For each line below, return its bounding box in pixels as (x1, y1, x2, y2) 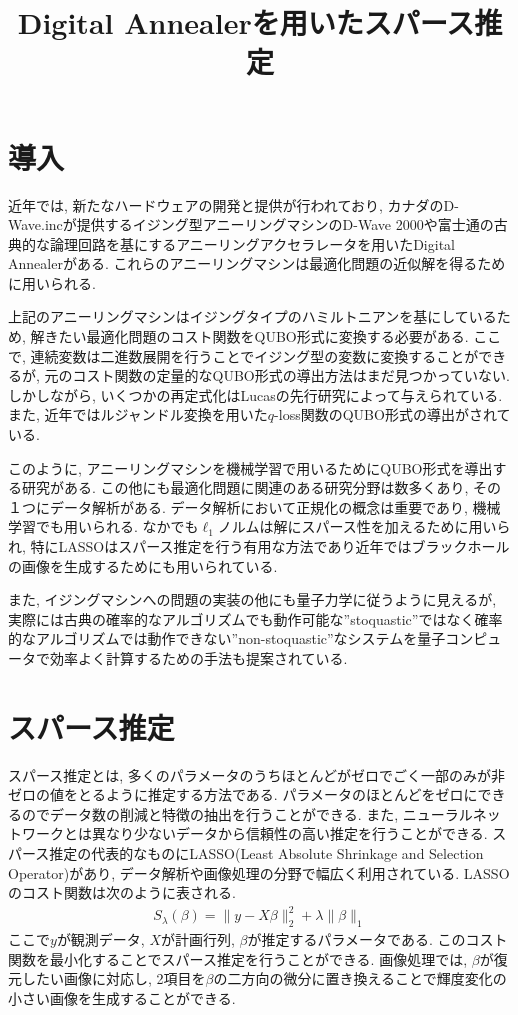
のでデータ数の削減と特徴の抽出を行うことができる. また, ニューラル (21, 803, 473, 824)
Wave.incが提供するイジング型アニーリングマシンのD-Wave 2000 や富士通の (8, 214, 494, 235)
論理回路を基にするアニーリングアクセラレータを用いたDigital (49, 233, 455, 254)
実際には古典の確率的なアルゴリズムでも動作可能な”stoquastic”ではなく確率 (8, 608, 503, 629)
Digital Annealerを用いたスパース (17, 2, 475, 43)
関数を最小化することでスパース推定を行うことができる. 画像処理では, (8, 948, 468, 969)
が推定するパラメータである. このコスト (247, 929, 508, 950)
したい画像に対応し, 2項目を (21, 968, 206, 989)
